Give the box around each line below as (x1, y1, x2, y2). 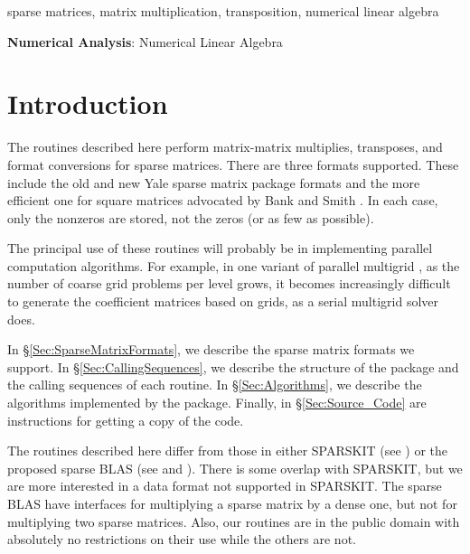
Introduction (7, 85, 168, 122)
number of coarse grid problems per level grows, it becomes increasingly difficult (7, 274, 451, 293)
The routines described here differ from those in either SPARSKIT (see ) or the (7, 441, 448, 460)
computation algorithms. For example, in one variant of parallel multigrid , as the (7, 256, 460, 275)
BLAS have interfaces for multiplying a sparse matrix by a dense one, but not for (7, 494, 457, 512)
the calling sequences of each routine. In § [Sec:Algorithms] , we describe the (7, 375, 422, 394)
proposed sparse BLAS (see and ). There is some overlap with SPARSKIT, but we (7, 458, 463, 477)
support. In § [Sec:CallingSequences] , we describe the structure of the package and (7, 357, 459, 376)
